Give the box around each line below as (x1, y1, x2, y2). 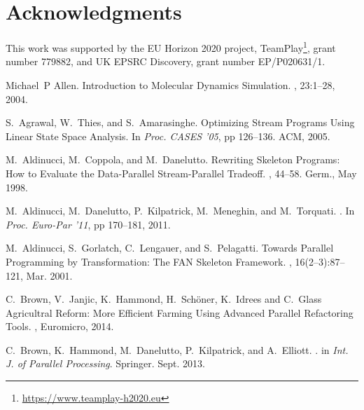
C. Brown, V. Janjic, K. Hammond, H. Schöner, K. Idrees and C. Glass (6, 292, 322, 306)
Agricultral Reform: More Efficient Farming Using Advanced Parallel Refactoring (6, 305, 353, 320)
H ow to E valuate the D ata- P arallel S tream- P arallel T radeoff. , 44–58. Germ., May (6, 165, 357, 180)
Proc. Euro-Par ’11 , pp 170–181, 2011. (6, 217, 171, 231)
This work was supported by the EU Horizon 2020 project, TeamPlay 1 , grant (6, 39, 336, 55)
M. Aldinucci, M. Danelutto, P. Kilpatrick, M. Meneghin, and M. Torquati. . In (6, 203, 355, 218)
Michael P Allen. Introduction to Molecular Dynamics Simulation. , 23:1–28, (6, 77, 335, 92)
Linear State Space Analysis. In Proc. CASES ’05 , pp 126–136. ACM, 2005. (6, 128, 330, 143)
